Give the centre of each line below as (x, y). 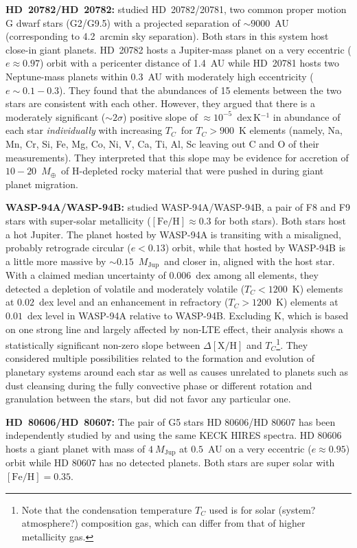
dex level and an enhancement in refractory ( (134, 302)
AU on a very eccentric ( (260, 448)
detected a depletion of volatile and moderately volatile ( (125, 288)
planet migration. (42, 184)
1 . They (292, 344)
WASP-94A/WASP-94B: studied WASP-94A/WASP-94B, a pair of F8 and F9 (178, 207)
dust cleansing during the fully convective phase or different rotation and (159, 385)
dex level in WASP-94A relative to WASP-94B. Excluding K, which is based (188, 315)
